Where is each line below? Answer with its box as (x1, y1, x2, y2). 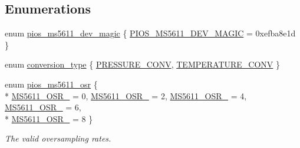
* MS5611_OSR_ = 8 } (5, 112, 93, 125)
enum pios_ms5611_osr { (5, 78, 98, 90)
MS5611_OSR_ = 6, (5, 101, 81, 113)
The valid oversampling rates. (5, 132, 111, 144)
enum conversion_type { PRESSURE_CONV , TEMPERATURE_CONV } (5, 58, 281, 70)
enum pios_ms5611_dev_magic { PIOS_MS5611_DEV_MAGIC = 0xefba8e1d (5, 27, 296, 39)
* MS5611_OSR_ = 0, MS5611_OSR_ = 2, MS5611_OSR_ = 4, (5, 89, 247, 102)
